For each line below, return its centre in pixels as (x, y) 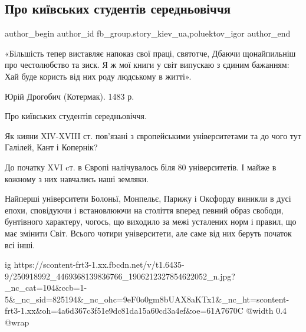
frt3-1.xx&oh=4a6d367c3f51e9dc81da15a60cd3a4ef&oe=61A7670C (124, 310)
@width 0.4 (266, 310)
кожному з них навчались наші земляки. (77, 178)
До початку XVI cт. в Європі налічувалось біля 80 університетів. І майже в (141, 167)
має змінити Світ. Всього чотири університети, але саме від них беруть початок (148, 233)
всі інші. (20, 244)
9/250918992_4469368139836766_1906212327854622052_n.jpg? (120, 276)
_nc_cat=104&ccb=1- (46, 287)
